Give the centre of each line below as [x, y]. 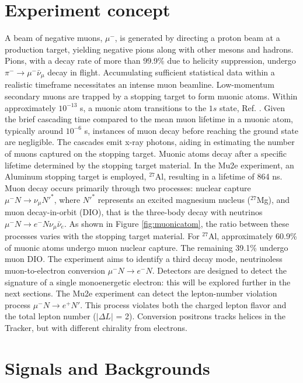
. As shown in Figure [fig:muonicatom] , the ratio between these [177, 223]
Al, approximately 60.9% [252, 236]
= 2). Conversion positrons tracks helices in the [201, 316]
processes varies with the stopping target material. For [102, 236]
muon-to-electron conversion [55, 270]
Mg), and [273, 199]
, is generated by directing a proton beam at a [197, 38]
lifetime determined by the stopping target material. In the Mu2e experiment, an [149, 165]
